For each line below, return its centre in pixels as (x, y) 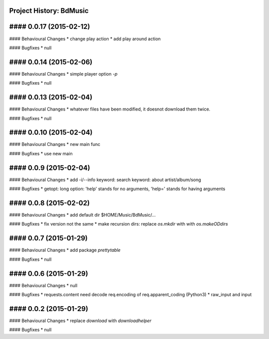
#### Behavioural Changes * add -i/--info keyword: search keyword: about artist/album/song (105, 180)
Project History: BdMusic (49, 11)
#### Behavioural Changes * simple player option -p (63, 74)
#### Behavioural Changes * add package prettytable (65, 250)
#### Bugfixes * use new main (41, 153)
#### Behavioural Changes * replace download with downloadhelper (80, 321)
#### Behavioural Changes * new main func (55, 144)
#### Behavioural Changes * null (43, 285)
